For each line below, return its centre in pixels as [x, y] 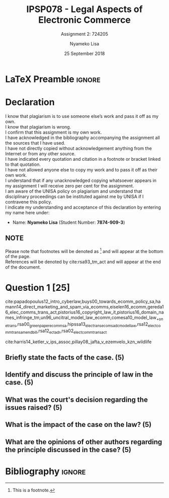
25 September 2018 [84, 53]
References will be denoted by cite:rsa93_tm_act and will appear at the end [83, 262]
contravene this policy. [29, 202]
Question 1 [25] [38, 288]
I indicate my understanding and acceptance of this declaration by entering [83, 207]
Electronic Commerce [84, 20]
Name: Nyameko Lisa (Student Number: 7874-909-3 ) [69, 222]
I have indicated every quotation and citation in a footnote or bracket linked [83, 159]
